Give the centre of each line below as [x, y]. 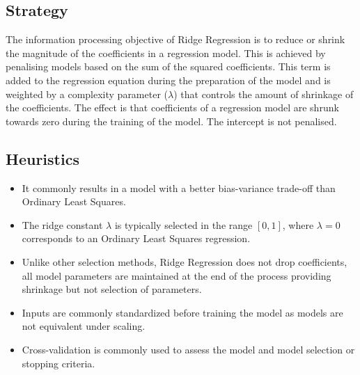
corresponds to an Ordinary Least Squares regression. [136, 238]
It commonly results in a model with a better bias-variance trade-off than [179, 187]
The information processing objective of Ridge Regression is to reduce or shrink [175, 39]
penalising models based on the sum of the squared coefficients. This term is [168, 66]
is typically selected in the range [183, 224]
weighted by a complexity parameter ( [87, 94]
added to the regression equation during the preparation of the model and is [168, 80]
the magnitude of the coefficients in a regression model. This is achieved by [166, 53]
